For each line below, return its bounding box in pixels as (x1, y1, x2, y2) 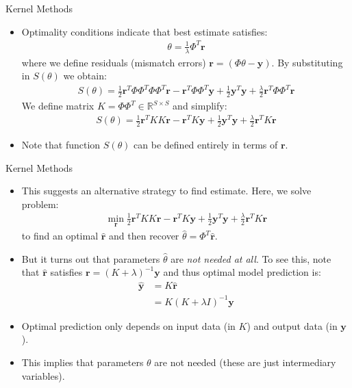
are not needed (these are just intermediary (154, 354, 336, 369)
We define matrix (21, 99, 95, 113)
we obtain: (63, 68, 107, 83)
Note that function (21, 138, 101, 152)
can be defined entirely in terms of (134, 138, 278, 152)
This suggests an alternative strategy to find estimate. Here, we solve (21, 183, 312, 198)
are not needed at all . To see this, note (171, 251, 331, 266)
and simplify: (173, 99, 227, 113)
